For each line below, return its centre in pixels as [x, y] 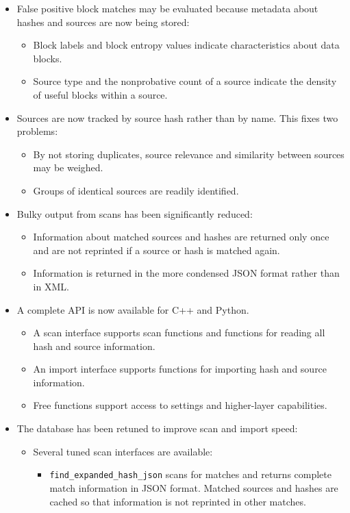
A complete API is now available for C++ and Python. [133, 309]
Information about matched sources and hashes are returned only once [181, 237]
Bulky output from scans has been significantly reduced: [135, 213]
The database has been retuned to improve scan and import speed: [157, 428]
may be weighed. [68, 167]
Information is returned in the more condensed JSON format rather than [186, 273]
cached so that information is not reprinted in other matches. [178, 501]
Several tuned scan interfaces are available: [123, 451]
